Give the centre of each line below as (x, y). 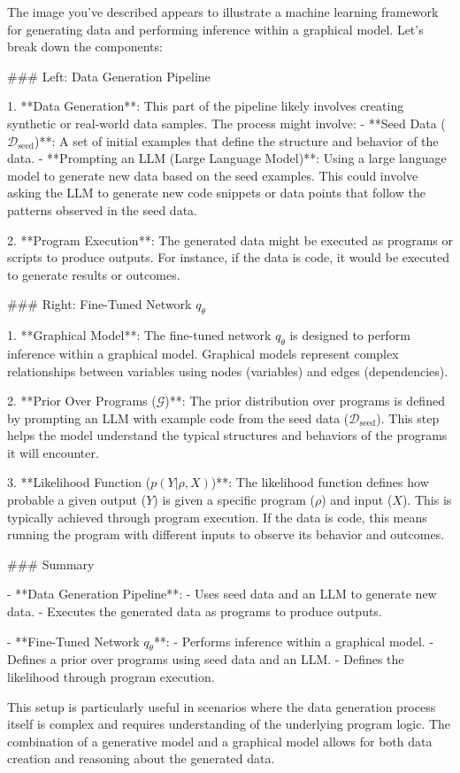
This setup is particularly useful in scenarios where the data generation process (222, 706)
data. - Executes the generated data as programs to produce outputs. (195, 611)
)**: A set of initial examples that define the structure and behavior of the (237, 140)
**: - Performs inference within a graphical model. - (294, 641)
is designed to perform (350, 335)
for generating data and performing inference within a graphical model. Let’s (215, 29)
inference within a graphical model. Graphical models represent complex (203, 353)
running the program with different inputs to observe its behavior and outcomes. (226, 534)
